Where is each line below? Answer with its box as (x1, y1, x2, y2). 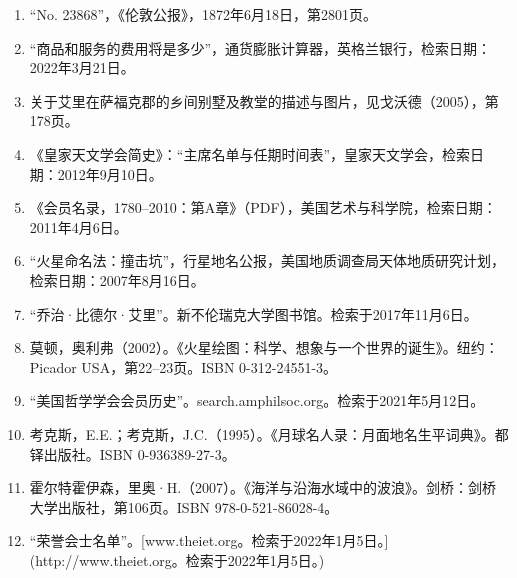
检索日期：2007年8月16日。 (29, 269, 205, 290)
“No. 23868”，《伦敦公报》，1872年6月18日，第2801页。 (29, 4, 378, 24)
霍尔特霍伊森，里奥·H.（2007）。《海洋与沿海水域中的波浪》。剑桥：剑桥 (29, 477, 497, 498)
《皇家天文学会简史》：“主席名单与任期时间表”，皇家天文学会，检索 (29, 143, 471, 164)
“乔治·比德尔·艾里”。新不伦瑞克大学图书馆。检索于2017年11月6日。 (29, 303, 478, 324)
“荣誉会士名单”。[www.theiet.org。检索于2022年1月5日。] (29, 530, 389, 551)
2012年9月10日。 (57, 163, 163, 184)
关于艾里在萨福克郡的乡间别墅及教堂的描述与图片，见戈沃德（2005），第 (29, 90, 499, 111)
